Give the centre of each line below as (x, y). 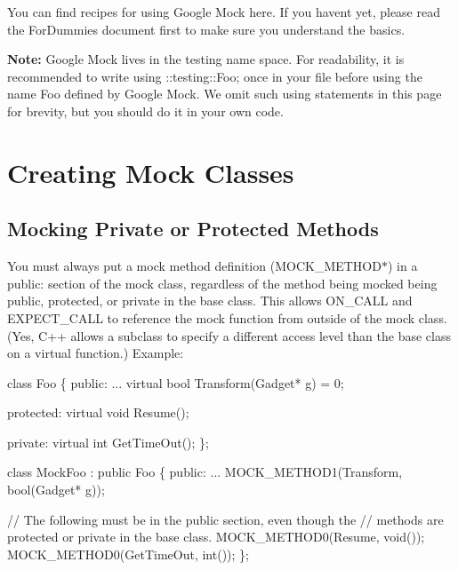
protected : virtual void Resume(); (98, 412)
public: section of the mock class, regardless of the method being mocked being (222, 283)
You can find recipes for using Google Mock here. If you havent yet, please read (224, 12)
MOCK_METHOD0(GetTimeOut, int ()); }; (128, 554)
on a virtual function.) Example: (96, 353)
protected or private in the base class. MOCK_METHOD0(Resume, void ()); (216, 537)
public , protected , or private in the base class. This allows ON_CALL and (210, 301)
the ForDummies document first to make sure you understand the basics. (206, 29)
